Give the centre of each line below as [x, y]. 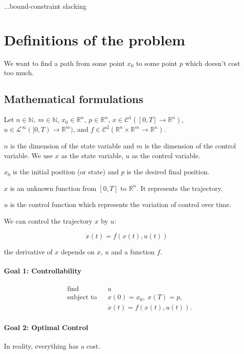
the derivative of [28, 251]
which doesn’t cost [213, 63]
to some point [156, 63]
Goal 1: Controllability [43, 270]
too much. [19, 73]
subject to [82, 298]
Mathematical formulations [74, 99]
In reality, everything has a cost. [52, 345]
